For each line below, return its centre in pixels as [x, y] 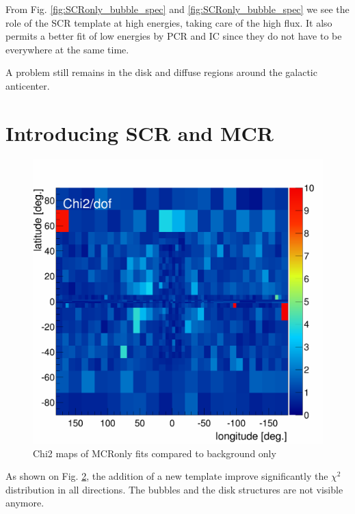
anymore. [25, 503]
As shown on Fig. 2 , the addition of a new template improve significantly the [167, 476]
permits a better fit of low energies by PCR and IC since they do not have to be [174, 36]
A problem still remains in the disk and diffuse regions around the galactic [161, 72]
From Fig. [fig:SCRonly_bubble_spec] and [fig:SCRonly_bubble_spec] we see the [177, 9]
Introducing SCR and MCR [140, 132]
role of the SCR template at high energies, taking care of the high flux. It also [169, 22]
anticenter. [28, 85]
